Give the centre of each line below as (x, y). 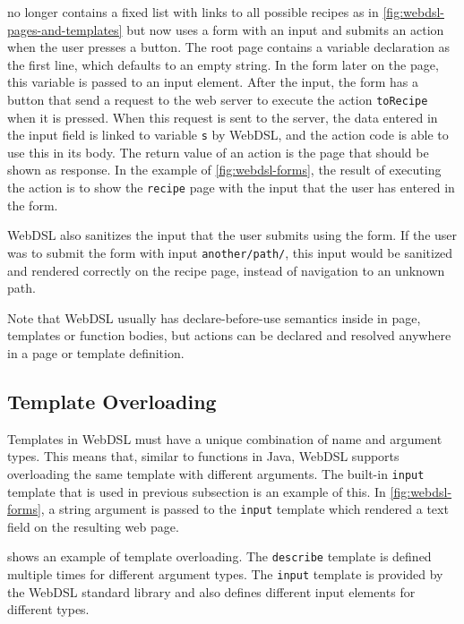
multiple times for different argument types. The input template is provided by (225, 574)
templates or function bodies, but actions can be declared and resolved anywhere (229, 335)
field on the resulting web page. (93, 526)
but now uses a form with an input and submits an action (285, 29)
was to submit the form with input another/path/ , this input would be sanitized (230, 252)
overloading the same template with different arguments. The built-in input (216, 473)
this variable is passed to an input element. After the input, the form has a (213, 82)
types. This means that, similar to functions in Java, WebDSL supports (203, 456)
